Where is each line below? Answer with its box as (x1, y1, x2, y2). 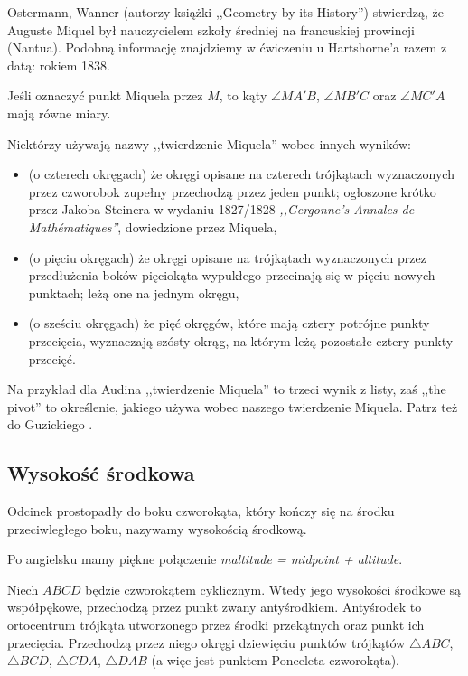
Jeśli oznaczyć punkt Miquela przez (7, 86, 203, 105)
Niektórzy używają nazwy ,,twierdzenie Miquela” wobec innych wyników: (7, 134, 411, 153)
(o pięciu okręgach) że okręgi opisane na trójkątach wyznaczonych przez (28, 248, 426, 267)
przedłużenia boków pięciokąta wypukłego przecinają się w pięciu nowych (28, 266, 435, 285)
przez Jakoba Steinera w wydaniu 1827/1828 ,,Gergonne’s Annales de (28, 200, 415, 219)
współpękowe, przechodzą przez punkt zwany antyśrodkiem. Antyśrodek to (7, 597, 422, 616)
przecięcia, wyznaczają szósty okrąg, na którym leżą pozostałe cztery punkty (28, 331, 454, 350)
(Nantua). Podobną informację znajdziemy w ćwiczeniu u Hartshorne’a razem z (7, 38, 447, 57)
